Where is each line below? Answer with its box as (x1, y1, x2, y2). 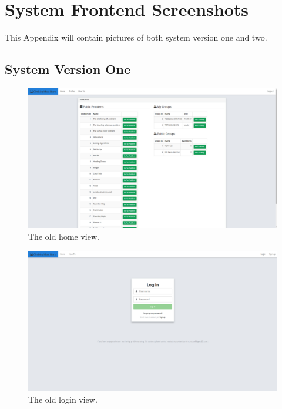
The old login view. (28, 393, 98, 405)
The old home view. (28, 230, 99, 243)
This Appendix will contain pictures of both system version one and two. (5, 31, 267, 43)
